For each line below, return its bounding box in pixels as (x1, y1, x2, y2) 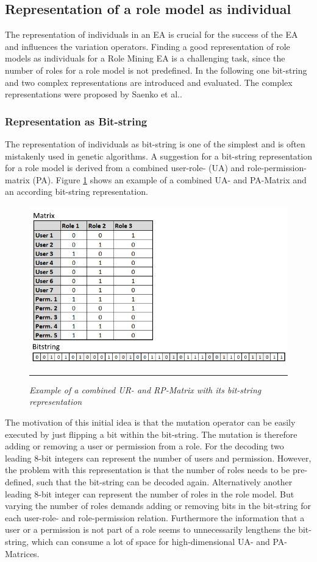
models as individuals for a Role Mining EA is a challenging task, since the (5, 52, 285, 65)
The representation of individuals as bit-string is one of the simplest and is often (5, 137, 305, 150)
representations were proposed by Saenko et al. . (5, 88, 182, 100)
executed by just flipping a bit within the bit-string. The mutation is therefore (5, 427, 297, 440)
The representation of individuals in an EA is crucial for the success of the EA (5, 28, 298, 41)
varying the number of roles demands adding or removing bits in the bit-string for (5, 499, 311, 512)
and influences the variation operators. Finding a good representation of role (5, 40, 290, 52)
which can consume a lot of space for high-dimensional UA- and (31, 535, 270, 547)
